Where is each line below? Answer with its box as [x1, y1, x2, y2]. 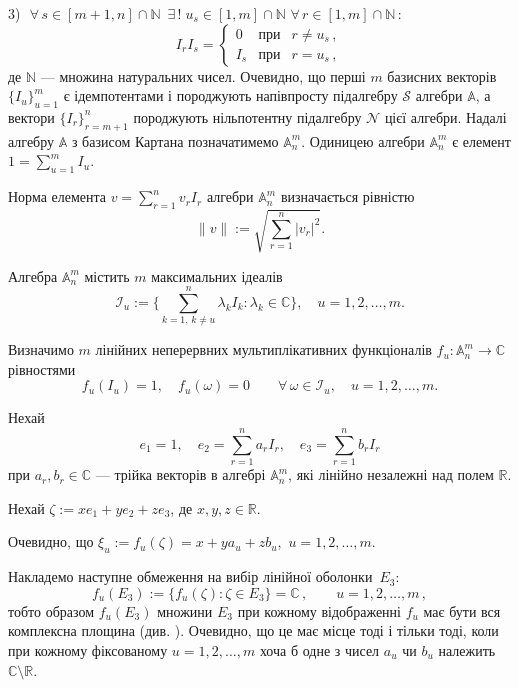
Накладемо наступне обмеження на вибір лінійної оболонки [8, 566, 373, 587]
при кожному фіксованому [8, 639, 168, 660]
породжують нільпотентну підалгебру [133, 106, 362, 127]
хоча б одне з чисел [259, 639, 380, 660]
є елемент [452, 130, 511, 151]
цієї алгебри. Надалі [384, 106, 507, 127]
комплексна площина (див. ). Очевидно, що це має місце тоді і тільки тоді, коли [8, 620, 499, 641]
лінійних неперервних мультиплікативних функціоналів [95, 339, 432, 360]
